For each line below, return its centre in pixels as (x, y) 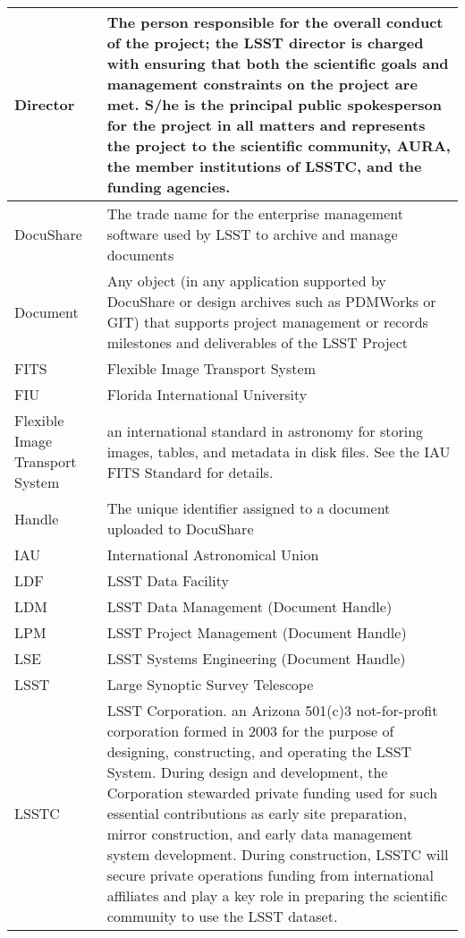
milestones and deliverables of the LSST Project (258, 342)
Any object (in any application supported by (246, 281)
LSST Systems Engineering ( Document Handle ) (256, 658)
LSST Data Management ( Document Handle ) (249, 606)
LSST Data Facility (168, 580)
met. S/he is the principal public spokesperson (274, 104)
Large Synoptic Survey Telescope (210, 684)
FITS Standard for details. (190, 472)
